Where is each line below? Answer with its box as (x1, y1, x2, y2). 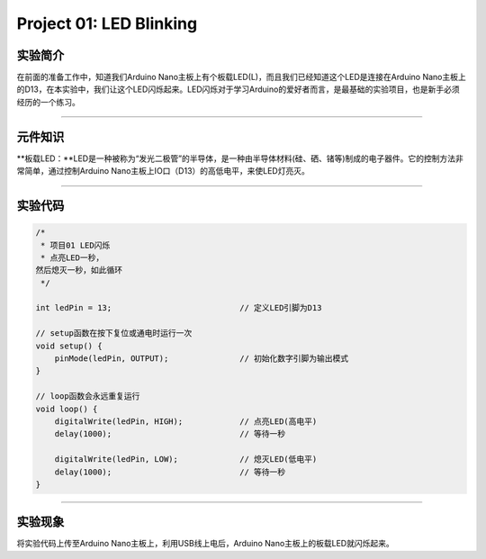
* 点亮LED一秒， (40, 252, 104, 263)
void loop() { (35, 403, 98, 414)
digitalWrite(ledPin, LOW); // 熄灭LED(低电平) (54, 455, 318, 464)
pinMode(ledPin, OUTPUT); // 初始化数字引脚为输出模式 (54, 354, 349, 364)
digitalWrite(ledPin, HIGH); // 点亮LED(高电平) (54, 417, 318, 427)
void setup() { (35, 340, 103, 351)
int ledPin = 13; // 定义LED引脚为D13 (35, 302, 322, 313)
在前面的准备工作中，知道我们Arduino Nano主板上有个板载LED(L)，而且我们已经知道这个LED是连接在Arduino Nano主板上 (16, 72, 467, 83)
